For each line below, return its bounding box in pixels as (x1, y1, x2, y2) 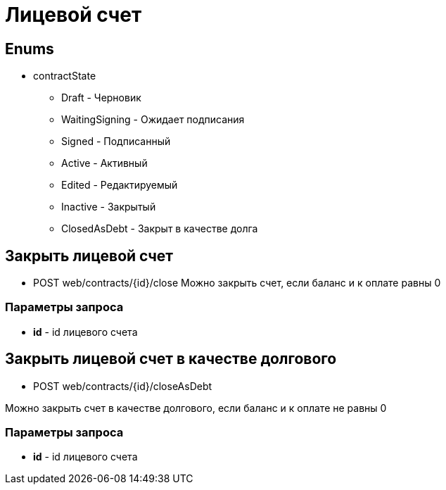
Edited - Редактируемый (61, 179, 178, 191)
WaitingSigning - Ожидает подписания (61, 113, 245, 126)
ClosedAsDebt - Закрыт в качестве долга (61, 222, 258, 235)
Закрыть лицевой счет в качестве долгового (5, 350, 337, 368)
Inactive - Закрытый (61, 201, 156, 213)
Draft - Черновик (61, 92, 141, 104)
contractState (33, 70, 96, 82)
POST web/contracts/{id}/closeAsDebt (33, 379, 212, 392)
